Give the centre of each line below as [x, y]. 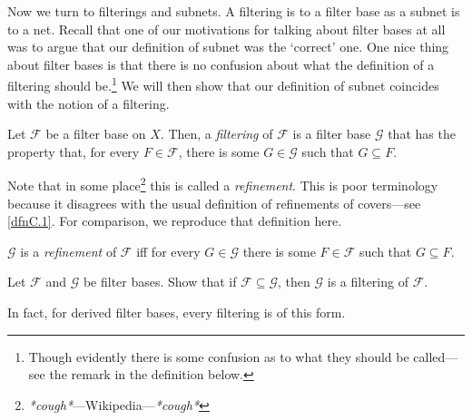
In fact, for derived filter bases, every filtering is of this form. [177, 313]
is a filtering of [368, 282]
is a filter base [332, 134]
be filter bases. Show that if [160, 282]
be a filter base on [96, 134]
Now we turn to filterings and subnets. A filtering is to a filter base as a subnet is [234, 11]
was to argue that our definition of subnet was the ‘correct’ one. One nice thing [228, 47]
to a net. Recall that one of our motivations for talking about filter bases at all [226, 29]
